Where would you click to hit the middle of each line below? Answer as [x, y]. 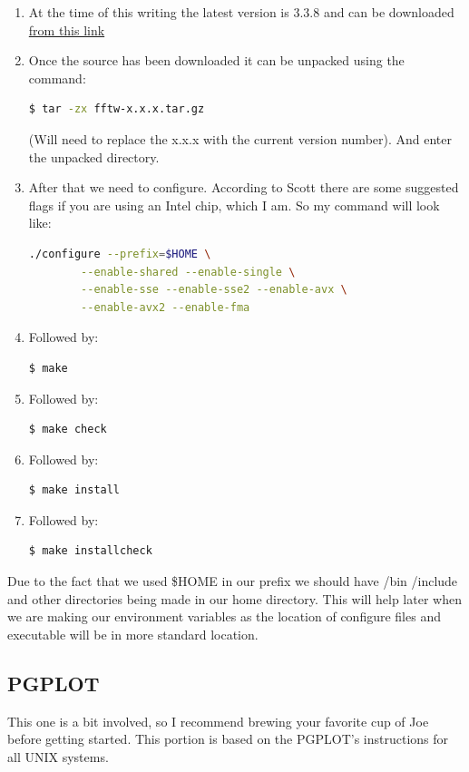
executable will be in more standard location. [133, 634]
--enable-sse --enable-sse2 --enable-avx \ [214, 290]
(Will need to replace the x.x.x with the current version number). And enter [240, 138]
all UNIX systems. [58, 756]
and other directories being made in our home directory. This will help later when [234, 598]
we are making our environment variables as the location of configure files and [224, 616]
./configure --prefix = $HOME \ [120, 254]
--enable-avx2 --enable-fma [166, 307]
